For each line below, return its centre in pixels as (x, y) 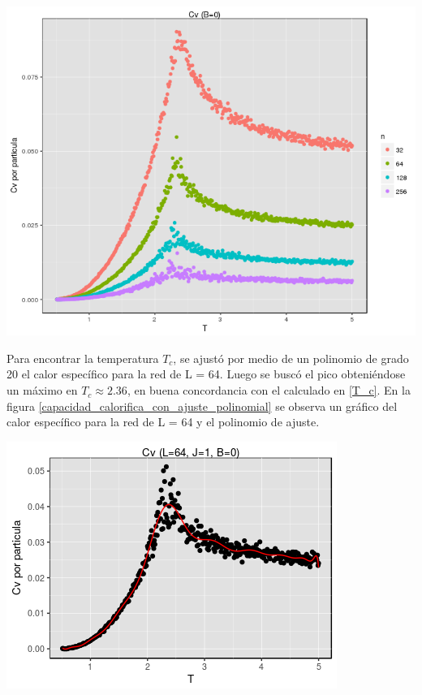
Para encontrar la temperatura (83, 358)
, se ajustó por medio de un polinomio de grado (291, 358)
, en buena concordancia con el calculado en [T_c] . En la (269, 390)
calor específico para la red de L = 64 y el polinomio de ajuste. (163, 422)
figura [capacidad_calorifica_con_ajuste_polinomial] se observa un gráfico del (202, 406)
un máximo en (42, 390)
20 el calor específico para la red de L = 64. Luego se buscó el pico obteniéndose (206, 374)
